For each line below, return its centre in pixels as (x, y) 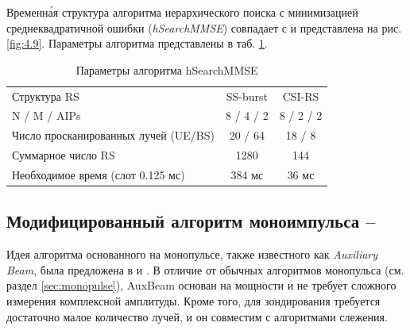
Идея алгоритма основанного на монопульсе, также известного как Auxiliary (192, 254)
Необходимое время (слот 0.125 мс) (99, 175)
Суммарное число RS (64, 155)
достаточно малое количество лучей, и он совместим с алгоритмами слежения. (197, 316)
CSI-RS (301, 96)
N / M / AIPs (46, 115)
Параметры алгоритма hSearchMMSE (167, 69)
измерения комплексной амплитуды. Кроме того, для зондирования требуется (193, 301)
